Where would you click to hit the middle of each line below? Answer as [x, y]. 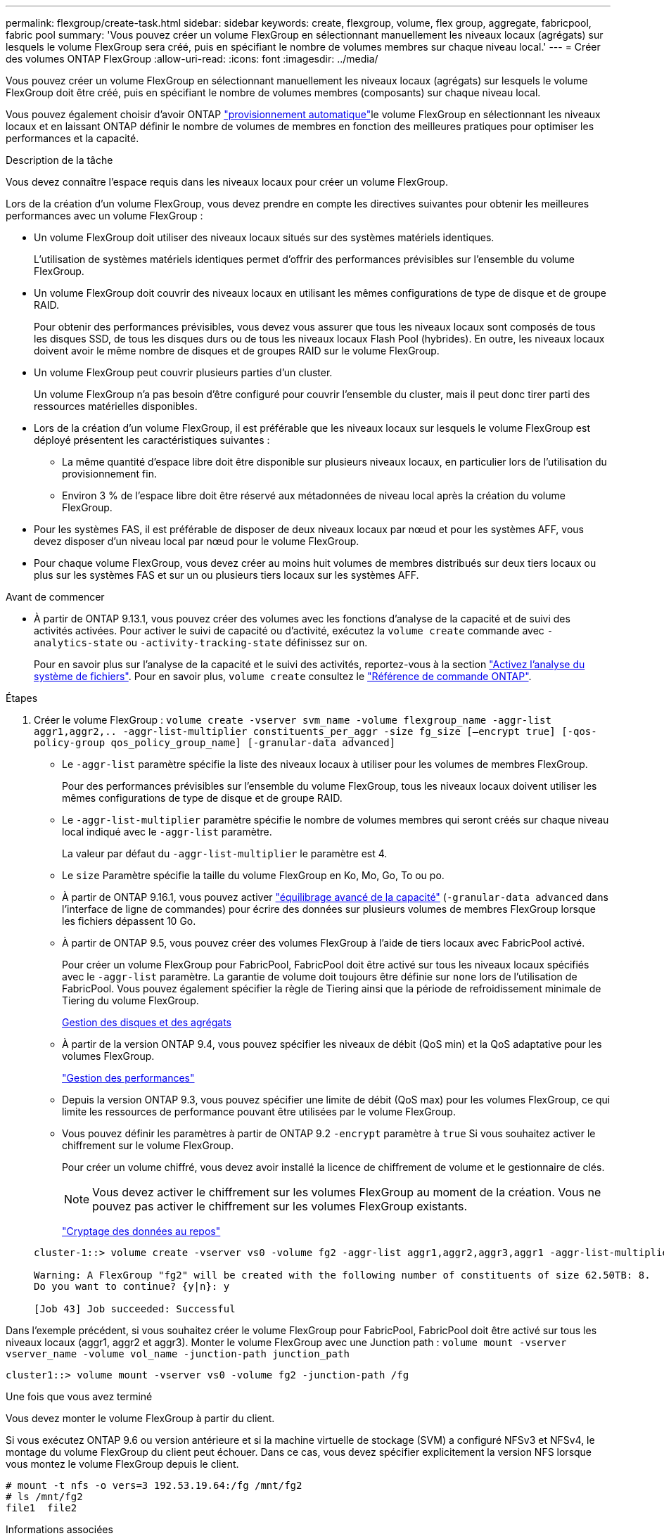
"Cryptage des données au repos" [141, 1231]
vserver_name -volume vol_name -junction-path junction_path [178, 1354]
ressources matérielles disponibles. [116, 406]
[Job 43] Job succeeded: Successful [135, 1309]
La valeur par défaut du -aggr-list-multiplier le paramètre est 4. [225, 853]
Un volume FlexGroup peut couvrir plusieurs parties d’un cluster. [183, 372]
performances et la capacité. [72, 138]
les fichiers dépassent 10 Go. [129, 921]
